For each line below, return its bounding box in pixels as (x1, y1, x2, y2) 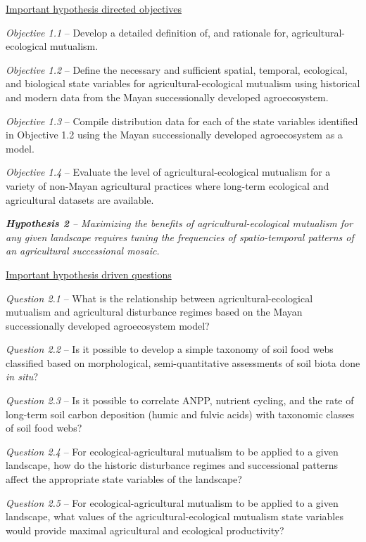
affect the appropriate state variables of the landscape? (6, 472, 242, 486)
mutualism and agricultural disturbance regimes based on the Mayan (6, 304, 303, 319)
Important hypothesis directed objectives (6, 1, 182, 15)
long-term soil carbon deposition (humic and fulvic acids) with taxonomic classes (6, 406, 355, 421)
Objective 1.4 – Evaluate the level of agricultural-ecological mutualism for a (6, 164, 331, 179)
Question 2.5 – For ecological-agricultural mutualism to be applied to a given (6, 495, 339, 510)
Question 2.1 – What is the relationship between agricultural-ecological (6, 290, 313, 305)
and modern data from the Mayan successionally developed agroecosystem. (6, 89, 329, 104)
